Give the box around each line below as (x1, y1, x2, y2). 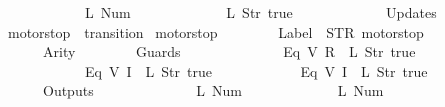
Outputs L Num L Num (42, 80, 384, 101)
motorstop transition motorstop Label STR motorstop (7, 21, 424, 42)
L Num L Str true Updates (84, 2, 437, 22)
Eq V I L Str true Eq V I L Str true (84, 60, 428, 81)
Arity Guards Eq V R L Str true (42, 41, 416, 62)
